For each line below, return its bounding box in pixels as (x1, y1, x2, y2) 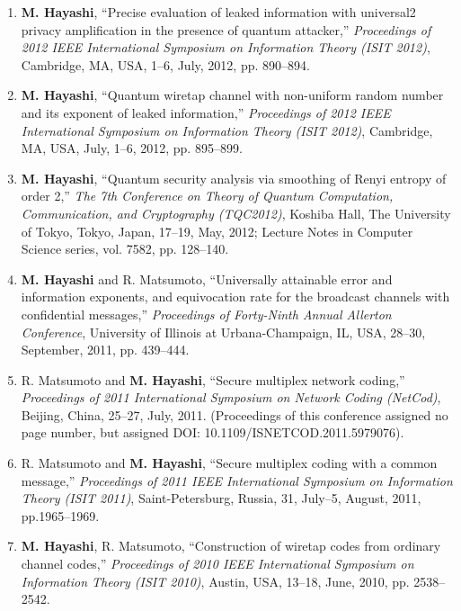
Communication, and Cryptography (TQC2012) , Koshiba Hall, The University (21, 203, 451, 222)
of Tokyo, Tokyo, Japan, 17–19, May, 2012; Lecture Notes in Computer (21, 221, 413, 240)
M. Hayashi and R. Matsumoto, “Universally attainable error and (21, 269, 393, 288)
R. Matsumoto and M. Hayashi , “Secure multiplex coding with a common (21, 454, 438, 472)
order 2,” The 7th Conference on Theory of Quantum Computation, (21, 186, 394, 205)
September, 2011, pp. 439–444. (21, 340, 190, 359)
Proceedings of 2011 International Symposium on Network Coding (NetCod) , (21, 388, 441, 407)
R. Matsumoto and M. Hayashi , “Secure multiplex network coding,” (21, 370, 405, 389)
